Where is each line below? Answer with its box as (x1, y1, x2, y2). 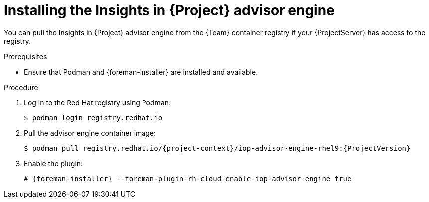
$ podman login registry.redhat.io (24, 113, 163, 122)
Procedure (4, 83, 38, 92)
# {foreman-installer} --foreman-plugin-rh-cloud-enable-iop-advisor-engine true (24, 174, 352, 183)
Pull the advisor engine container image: (24, 128, 156, 137)
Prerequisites (4, 52, 47, 61)
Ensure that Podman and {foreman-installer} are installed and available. (24, 67, 258, 76)
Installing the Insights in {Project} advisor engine (4, 2, 335, 19)
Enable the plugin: (24, 159, 83, 168)
